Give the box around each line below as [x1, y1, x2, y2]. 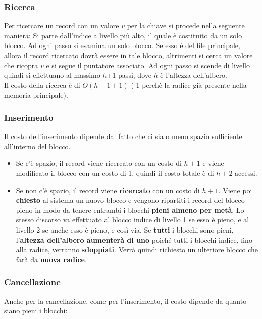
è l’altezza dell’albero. [160, 70, 228, 80]
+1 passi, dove [107, 70, 151, 80]
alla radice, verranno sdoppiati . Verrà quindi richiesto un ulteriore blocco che [16, 244, 258, 255]
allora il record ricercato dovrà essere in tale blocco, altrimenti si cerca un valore [4, 50, 253, 60]
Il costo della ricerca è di [4, 79, 80, 90]
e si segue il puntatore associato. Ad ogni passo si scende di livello [46, 60, 250, 70]
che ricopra [4, 60, 38, 70]
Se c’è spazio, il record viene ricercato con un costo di [16, 158, 182, 168]
